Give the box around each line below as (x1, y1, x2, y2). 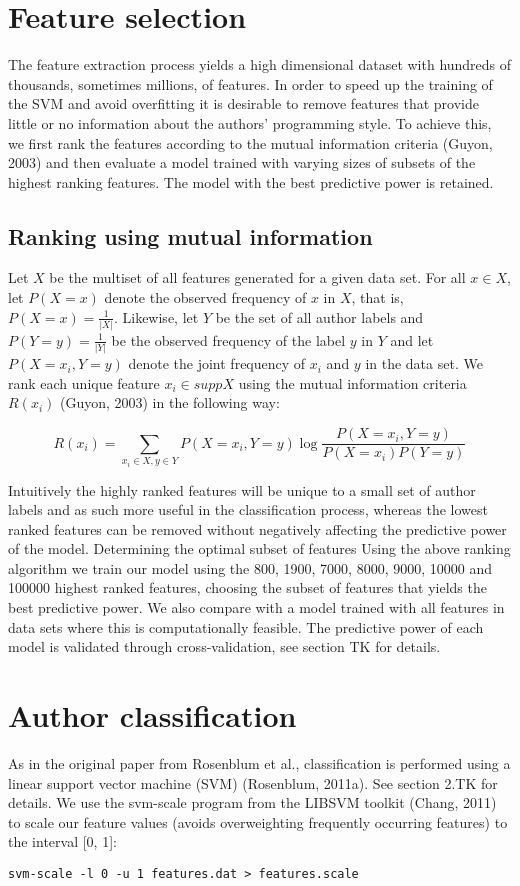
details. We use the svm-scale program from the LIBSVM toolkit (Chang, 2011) (8, 792, 497, 813)
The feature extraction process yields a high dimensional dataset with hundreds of (8, 54, 512, 75)
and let (390, 329, 434, 350)
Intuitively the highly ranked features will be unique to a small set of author (8, 479, 476, 500)
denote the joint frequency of (128, 353, 306, 374)
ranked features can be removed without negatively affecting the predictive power (8, 518, 507, 539)
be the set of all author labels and (215, 306, 424, 327)
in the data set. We (365, 353, 483, 374)
